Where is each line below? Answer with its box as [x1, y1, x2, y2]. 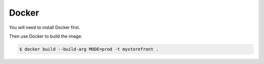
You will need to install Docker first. [9, 24, 80, 30]
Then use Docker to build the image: [9, 33, 83, 39]
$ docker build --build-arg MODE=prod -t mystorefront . [19, 46, 159, 52]
